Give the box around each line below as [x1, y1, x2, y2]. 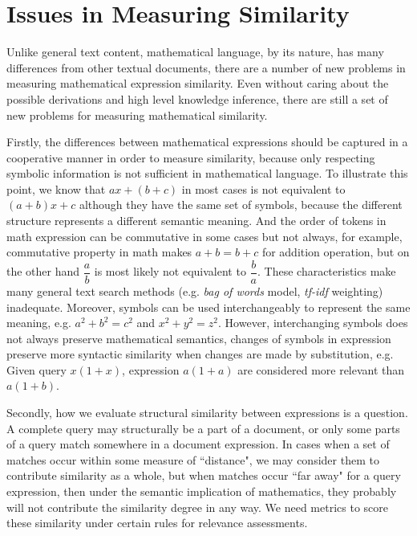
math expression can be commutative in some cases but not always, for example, [6, 227, 403, 244]
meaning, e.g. [6, 314, 71, 331]
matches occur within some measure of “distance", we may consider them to [6, 451, 379, 468]
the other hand [6, 263, 80, 280]
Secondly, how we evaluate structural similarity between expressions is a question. [6, 404, 408, 421]
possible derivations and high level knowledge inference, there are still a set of [6, 90, 388, 107]
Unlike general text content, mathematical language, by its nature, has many [6, 43, 384, 60]
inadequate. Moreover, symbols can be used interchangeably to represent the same [6, 298, 411, 315]
